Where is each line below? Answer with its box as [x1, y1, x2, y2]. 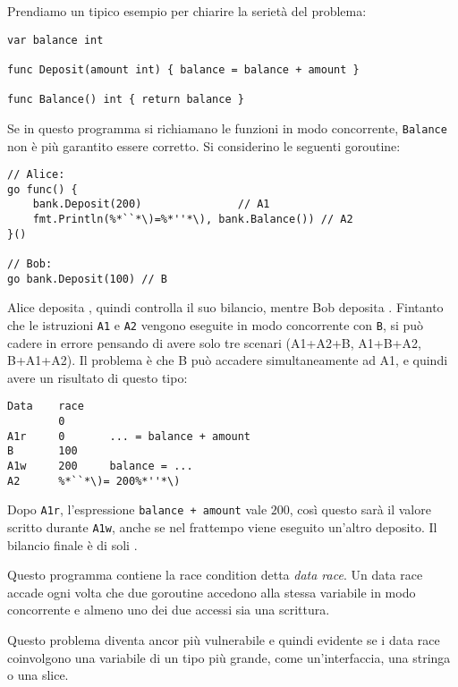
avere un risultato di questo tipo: [7, 368, 188, 386]
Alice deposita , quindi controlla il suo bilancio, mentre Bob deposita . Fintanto [7, 298, 444, 317]
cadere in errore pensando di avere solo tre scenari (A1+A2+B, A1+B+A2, [7, 333, 421, 352]
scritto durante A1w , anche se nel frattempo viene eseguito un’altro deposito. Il [7, 518, 437, 536]
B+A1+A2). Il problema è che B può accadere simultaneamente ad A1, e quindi [7, 351, 448, 369]
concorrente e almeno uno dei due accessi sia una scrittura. [7, 600, 330, 619]
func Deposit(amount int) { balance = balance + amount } [7, 63, 360, 76]
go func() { [7, 182, 78, 196]
